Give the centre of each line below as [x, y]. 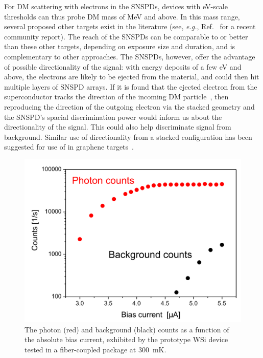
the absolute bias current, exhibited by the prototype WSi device [126, 339]
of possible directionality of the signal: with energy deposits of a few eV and [123, 66]
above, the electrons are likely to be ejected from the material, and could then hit [132, 77]
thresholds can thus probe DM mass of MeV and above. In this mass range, [122, 16]
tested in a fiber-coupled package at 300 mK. [95, 349]
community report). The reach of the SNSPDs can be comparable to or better [126, 36]
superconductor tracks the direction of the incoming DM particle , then [116, 97]
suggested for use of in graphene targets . [69, 147]
